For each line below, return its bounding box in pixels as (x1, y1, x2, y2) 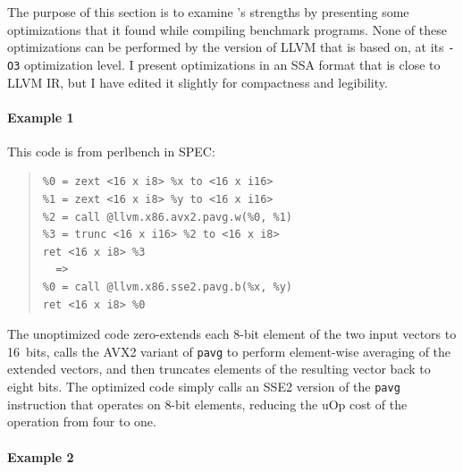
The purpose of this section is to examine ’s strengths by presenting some (7, 3, 409, 21)
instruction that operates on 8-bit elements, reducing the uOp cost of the (7, 394, 408, 413)
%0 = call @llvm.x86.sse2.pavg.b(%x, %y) (42, 281, 292, 294)
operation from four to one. (7, 412, 156, 431)
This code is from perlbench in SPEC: (7, 141, 215, 160)
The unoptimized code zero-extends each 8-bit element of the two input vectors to (7, 324, 457, 343)
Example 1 (7, 107, 74, 126)
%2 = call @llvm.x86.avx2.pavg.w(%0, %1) (42, 210, 292, 223)
